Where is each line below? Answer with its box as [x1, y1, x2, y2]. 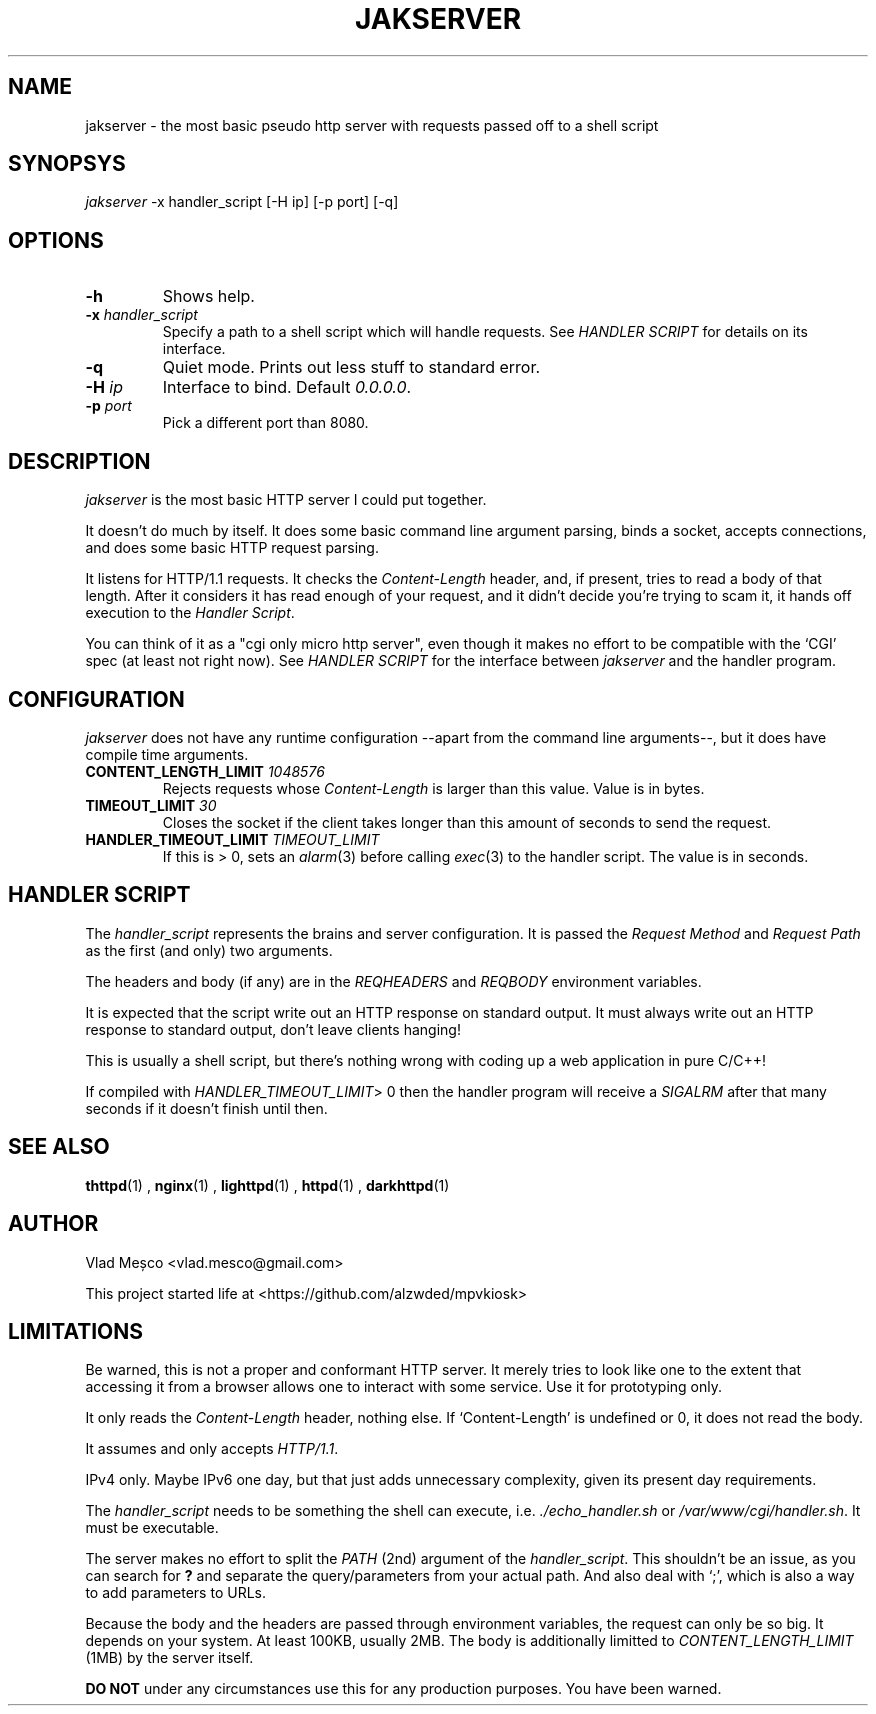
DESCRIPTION [8, 448, 151, 474]
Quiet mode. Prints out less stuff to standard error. [162, 357, 541, 378]
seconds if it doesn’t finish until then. [85, 1099, 328, 1117]
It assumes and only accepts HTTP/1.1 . [85, 1440, 339, 1458]
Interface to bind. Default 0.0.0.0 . [162, 377, 412, 398]
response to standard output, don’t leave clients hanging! [85, 1020, 461, 1038]
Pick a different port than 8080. [162, 414, 369, 432]
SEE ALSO [8, 1134, 110, 1160]
